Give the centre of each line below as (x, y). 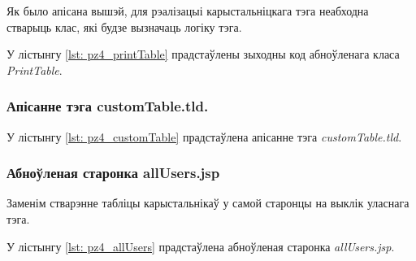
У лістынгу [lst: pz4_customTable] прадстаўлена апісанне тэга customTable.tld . (204, 136)
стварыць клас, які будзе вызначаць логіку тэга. (124, 26)
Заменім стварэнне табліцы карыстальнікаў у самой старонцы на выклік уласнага (208, 203)
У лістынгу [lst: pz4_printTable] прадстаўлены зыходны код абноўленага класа (203, 54)
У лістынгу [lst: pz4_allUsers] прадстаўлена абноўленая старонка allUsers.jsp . (201, 246)
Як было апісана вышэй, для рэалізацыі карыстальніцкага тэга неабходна (188, 11)
